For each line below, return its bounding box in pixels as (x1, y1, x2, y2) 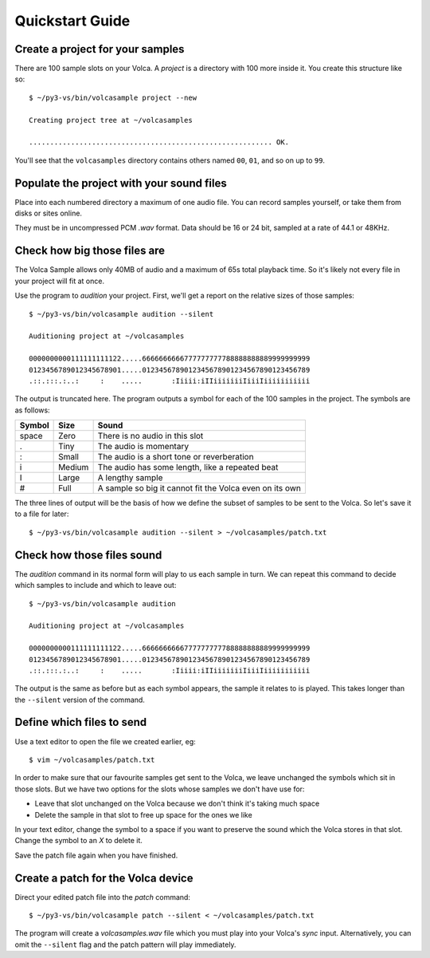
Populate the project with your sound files (14, 176, 227, 190)
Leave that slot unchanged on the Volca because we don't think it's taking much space (34, 798, 320, 809)
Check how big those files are (14, 244, 166, 258)
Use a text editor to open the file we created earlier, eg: (14, 736, 197, 746)
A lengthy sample (97, 472, 163, 483)
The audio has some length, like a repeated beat (97, 462, 279, 473)
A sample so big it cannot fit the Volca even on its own (97, 483, 302, 494)
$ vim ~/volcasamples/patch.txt (29, 755, 155, 764)
